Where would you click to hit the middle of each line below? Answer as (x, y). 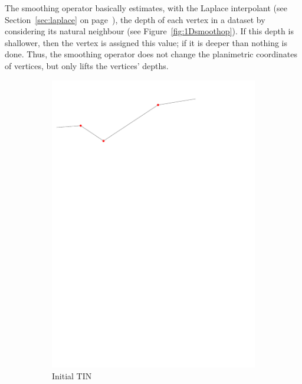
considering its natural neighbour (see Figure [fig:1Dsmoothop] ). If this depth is (149, 31)
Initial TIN (72, 375)
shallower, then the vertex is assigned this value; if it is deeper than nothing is (146, 42)
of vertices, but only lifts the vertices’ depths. (87, 65)
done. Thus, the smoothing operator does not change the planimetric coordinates (151, 54)
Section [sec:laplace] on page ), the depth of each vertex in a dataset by (135, 19)
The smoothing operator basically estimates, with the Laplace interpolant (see (146, 8)
